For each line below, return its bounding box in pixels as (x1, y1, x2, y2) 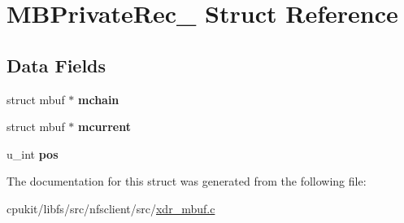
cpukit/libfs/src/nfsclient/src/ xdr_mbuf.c (7, 199, 215, 216)
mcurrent (78, 118, 131, 135)
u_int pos (7, 145, 59, 162)
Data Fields (7, 52, 106, 77)
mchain (78, 90, 119, 107)
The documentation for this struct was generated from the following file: (7, 173, 367, 190)
